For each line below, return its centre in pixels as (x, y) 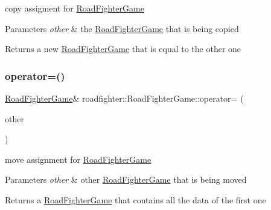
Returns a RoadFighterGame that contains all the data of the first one (135, 199)
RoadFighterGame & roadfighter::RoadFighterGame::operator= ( (124, 98)
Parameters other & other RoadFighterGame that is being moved (126, 179)
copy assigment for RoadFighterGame (75, 8)
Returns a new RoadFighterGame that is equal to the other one (123, 49)
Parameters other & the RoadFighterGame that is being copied (122, 28)
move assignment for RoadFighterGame (78, 159)
